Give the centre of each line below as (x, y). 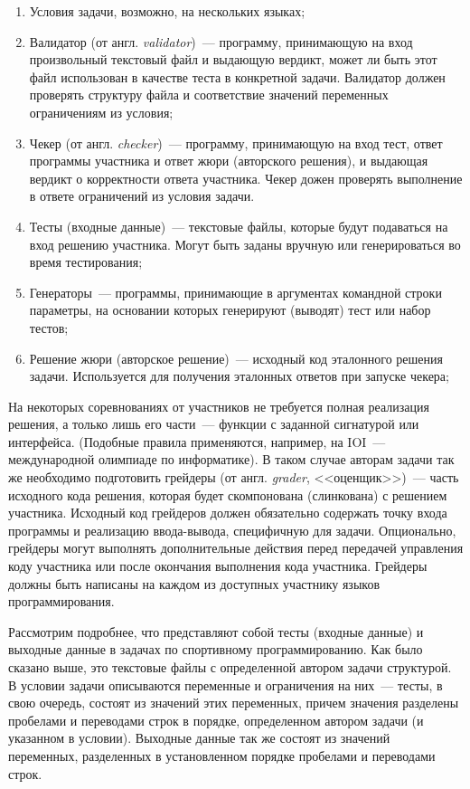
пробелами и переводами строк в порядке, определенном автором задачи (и (216, 720)
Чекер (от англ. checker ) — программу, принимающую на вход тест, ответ (236, 143)
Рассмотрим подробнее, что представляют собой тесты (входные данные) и (216, 631)
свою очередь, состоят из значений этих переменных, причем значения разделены (234, 703)
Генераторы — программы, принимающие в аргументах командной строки (235, 292)
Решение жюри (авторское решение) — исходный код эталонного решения (236, 358)
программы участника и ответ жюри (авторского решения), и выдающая (229, 161)
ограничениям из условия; (101, 112)
